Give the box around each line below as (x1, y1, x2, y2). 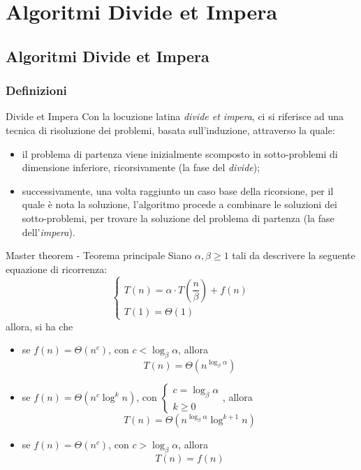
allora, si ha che (6, 318, 73, 333)
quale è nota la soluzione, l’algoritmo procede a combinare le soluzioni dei (22, 197, 337, 212)
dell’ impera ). (22, 224, 75, 239)
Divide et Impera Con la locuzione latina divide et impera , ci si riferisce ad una (6, 109, 344, 124)
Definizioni (6, 82, 67, 99)
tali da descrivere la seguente (232, 248, 355, 263)
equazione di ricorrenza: (6, 261, 108, 276)
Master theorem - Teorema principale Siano (6, 248, 192, 263)
